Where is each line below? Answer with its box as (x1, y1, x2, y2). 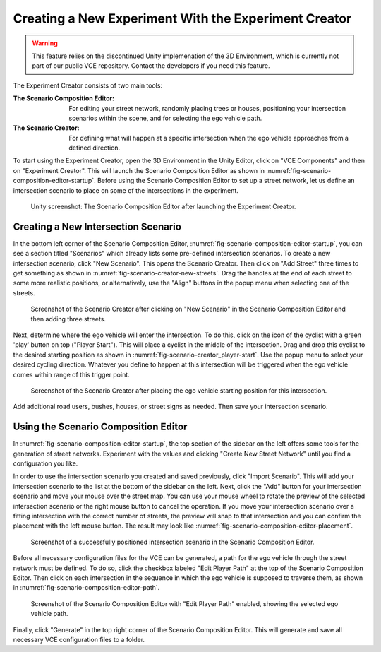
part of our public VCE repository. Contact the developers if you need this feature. (32, 61, 271, 70)
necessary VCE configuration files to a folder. (13, 635, 145, 644)
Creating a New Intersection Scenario (13, 220, 181, 232)
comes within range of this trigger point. (13, 370, 130, 379)
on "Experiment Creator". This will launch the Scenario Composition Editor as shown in (13, 166, 265, 174)
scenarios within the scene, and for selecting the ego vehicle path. (68, 114, 262, 122)
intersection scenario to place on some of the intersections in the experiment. (13, 186, 239, 194)
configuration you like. (13, 459, 78, 468)
